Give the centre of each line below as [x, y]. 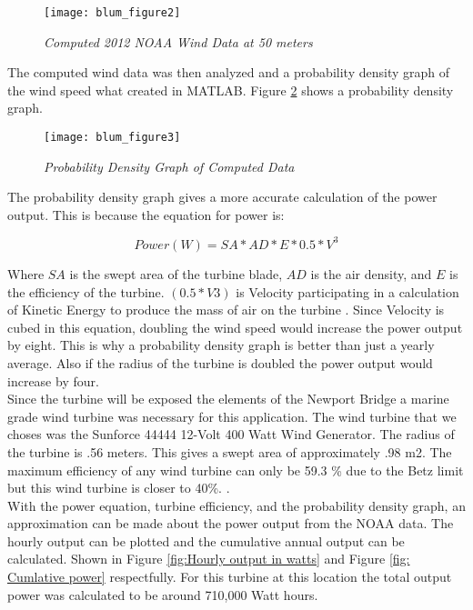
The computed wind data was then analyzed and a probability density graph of [228, 72]
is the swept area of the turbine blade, [176, 273]
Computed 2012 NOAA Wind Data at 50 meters [178, 41]
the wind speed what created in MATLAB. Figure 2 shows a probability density [231, 90]
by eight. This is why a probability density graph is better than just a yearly [221, 345]
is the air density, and [371, 273]
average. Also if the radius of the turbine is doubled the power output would [220, 362]
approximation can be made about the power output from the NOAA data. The [231, 523]
